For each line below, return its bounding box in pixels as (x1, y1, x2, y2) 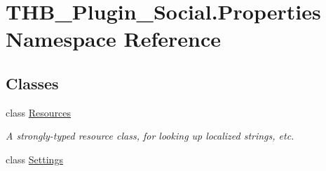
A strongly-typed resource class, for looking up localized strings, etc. (6, 128, 294, 143)
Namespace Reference (6, 24, 221, 53)
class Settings (6, 151, 63, 166)
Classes (6, 72, 59, 94)
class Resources (6, 105, 72, 119)
